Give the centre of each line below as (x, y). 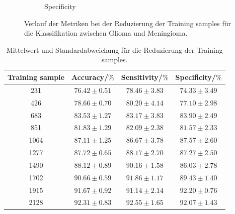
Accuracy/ (90, 77)
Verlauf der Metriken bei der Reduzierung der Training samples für (128, 23)
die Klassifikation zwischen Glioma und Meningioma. (106, 33)
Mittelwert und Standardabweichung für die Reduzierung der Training (114, 49)
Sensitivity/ (142, 77)
